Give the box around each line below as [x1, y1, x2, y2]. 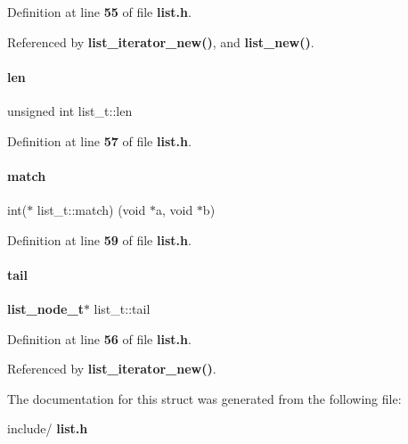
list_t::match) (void [37, 200, 146, 218]
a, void [155, 200, 193, 218]
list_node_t [7, 299, 84, 317]
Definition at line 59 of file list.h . [7, 230, 192, 249]
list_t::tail [94, 299, 151, 317]
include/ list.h [7, 419, 88, 438]
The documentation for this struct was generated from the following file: [7, 389, 402, 407]
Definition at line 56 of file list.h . [7, 329, 192, 348]
